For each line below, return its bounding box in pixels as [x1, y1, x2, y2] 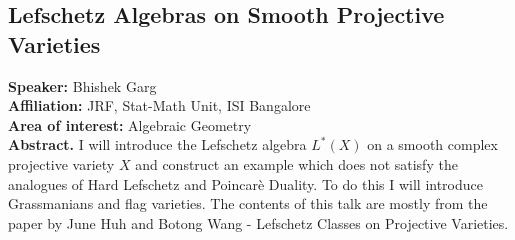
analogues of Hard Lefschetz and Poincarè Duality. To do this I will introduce [8, 173, 484, 194]
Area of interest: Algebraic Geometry [8, 114, 252, 135]
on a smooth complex [367, 134, 498, 155]
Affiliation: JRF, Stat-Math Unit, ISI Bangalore [8, 95, 311, 116]
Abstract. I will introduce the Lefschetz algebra [8, 134, 307, 155]
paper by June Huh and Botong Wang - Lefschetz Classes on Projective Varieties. [8, 212, 509, 233]
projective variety [8, 153, 115, 174]
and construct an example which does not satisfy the [135, 153, 458, 174]
